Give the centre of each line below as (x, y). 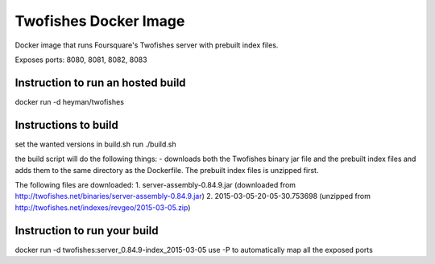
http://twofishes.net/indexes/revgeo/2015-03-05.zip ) (103, 207)
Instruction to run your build (87, 231)
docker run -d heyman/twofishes (70, 101)
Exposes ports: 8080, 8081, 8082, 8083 (81, 60)
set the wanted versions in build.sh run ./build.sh (95, 144)
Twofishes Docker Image (100, 21)
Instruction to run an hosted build (100, 82)
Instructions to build (66, 125)
